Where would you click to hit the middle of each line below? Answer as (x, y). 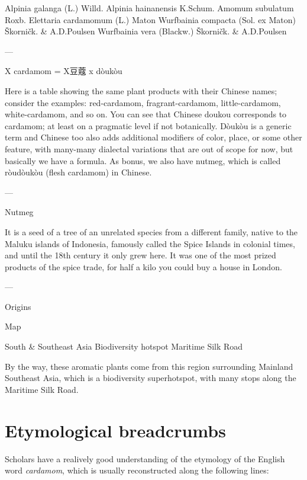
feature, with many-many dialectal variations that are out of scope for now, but (149, 148)
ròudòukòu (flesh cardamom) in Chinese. (78, 172)
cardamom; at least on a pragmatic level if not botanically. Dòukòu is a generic (148, 125)
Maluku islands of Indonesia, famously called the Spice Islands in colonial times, (150, 243)
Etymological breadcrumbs (115, 430)
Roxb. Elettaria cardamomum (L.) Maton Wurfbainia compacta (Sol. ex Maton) (150, 19)
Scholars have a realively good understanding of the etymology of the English (145, 458)
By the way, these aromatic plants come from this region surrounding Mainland (149, 366)
